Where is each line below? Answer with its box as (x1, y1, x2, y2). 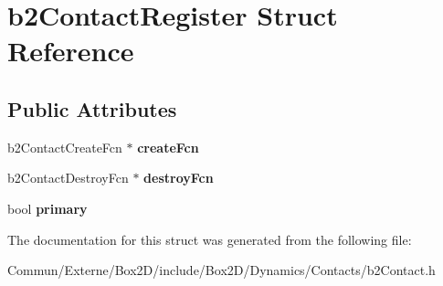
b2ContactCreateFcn (7, 137, 122, 156)
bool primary (7, 198, 88, 217)
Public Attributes (7, 94, 177, 122)
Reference (7, 32, 134, 69)
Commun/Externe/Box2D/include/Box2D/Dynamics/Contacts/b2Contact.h (7, 260, 436, 280)
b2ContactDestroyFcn (7, 168, 129, 187)
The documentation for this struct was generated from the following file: (7, 229, 412, 249)
